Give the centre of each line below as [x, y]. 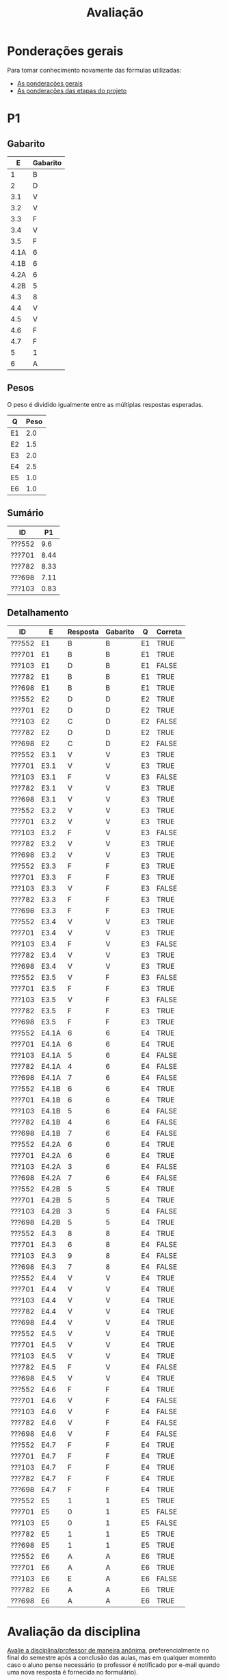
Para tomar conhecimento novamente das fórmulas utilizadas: [94, 70]
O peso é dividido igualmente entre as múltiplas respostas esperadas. [105, 404]
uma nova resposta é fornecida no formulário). [72, 1672]
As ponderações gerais [50, 83]
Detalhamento [38, 612]
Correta [169, 632]
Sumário [26, 513]
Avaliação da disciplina [74, 1631]
